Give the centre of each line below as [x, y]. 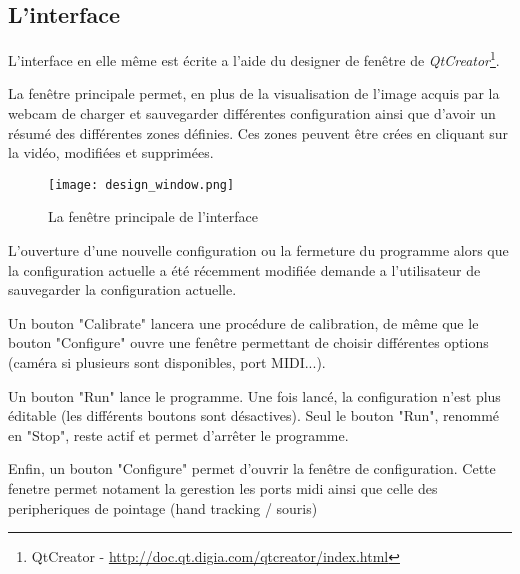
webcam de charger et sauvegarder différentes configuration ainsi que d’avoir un [252, 113]
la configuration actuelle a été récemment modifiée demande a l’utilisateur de [244, 269]
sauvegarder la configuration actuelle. [122, 289]
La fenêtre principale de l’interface [153, 216]
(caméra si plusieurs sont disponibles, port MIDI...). [167, 362]
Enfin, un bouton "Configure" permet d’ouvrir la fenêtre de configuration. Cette [252, 468]
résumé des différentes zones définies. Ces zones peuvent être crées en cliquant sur [258, 132]
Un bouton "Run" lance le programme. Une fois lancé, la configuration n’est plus [254, 395]
